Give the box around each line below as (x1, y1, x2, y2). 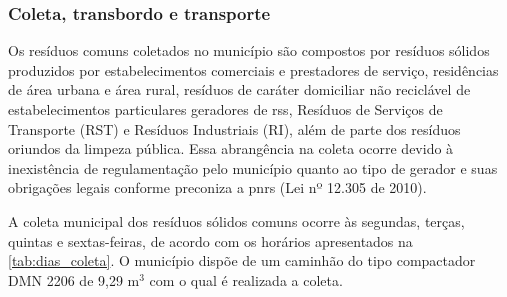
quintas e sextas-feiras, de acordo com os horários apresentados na (8, 230, 413, 251)
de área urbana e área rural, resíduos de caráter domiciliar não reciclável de (8, 79, 471, 100)
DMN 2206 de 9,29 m (8, 269, 140, 290)
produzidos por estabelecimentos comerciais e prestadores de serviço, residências (8, 59, 499, 80)
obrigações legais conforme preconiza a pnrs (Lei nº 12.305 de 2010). (8, 177, 427, 198)
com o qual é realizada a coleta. (149, 269, 343, 290)
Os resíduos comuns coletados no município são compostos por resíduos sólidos (8, 40, 490, 61)
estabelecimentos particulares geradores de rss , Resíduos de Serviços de (8, 99, 443, 119)
